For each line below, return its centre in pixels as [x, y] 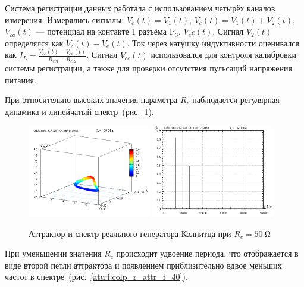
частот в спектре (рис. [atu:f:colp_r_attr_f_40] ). [96, 277]
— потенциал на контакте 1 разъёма [101, 31]
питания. [21, 79]
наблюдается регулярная [236, 100]
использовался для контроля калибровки [223, 54]
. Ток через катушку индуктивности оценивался [213, 43]
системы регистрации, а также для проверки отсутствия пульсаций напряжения [148, 68]
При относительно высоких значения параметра [91, 100]
